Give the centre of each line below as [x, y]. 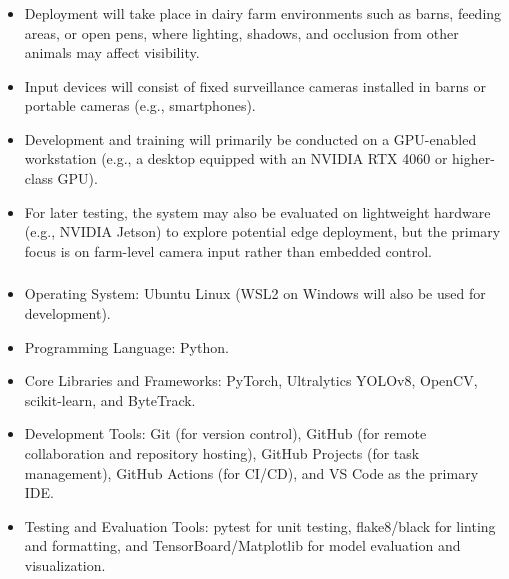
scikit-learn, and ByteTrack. [110, 399]
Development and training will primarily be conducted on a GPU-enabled [250, 138]
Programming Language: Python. [126, 346]
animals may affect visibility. [112, 52]
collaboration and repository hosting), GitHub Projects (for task [222, 452]
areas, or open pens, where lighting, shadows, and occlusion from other [241, 32]
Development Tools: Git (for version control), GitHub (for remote [225, 433]
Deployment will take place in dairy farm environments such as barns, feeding [263, 12]
